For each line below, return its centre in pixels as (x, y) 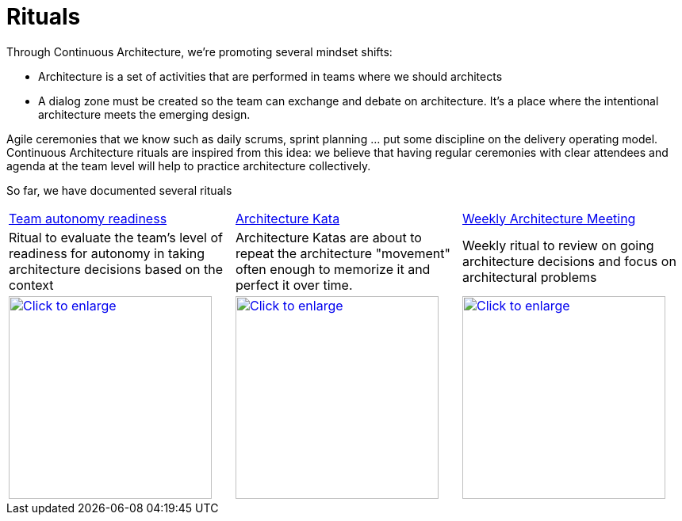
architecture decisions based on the (116, 269)
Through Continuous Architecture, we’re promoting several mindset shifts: (199, 51)
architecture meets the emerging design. (144, 114)
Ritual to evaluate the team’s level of (116, 237)
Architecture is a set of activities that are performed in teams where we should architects (270, 76)
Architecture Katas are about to (328, 237)
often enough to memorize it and (333, 269)
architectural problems (529, 277)
